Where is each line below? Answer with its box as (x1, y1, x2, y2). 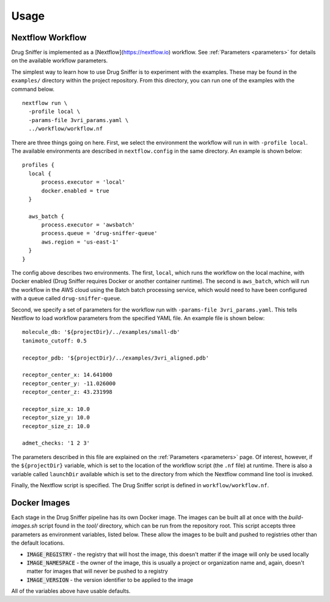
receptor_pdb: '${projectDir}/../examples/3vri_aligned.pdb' (22, 354, 209, 361)
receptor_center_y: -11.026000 (22, 380, 116, 387)
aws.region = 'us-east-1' (41, 238, 119, 245)
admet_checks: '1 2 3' (22, 440, 90, 447)
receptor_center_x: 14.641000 (22, 371, 113, 379)
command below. (11, 85, 55, 93)
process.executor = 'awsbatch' (41, 222, 136, 228)
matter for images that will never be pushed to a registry (26, 568, 168, 575)
